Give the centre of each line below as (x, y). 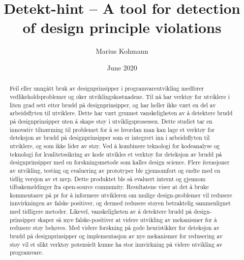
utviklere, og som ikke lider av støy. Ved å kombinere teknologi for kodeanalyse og (115, 146)
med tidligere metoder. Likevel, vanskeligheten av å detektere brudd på (101, 211)
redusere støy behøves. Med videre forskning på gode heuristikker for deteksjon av (115, 228)
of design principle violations (122, 27)
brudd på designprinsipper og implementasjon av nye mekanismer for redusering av (116, 236)
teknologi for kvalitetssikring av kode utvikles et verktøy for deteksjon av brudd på (116, 154)
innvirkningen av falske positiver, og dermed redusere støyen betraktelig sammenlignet (120, 203)
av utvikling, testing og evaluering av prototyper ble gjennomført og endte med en (115, 170)
